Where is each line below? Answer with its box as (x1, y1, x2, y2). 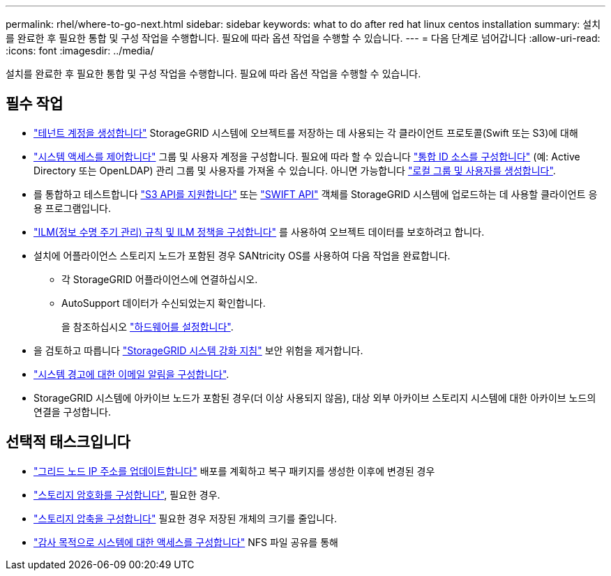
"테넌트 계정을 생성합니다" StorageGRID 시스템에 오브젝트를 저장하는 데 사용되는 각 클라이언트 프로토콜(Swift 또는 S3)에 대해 (33, 126, 578, 139)
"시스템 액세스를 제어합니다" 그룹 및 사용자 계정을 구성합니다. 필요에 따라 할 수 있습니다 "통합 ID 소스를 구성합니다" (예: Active (33, 150, 580, 162)
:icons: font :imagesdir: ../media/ (6, 45, 154, 56)
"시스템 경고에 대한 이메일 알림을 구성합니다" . (33, 367, 229, 380)
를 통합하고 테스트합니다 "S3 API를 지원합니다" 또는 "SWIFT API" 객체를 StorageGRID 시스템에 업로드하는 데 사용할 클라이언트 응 (33, 188, 598, 200)
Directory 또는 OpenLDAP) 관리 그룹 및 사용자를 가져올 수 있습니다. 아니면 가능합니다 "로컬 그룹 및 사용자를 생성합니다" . (33, 164, 556, 176)
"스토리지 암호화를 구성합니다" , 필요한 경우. (33, 488, 220, 501)
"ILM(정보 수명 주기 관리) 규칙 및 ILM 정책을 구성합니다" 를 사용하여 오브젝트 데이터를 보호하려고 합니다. (33, 225, 485, 238)
